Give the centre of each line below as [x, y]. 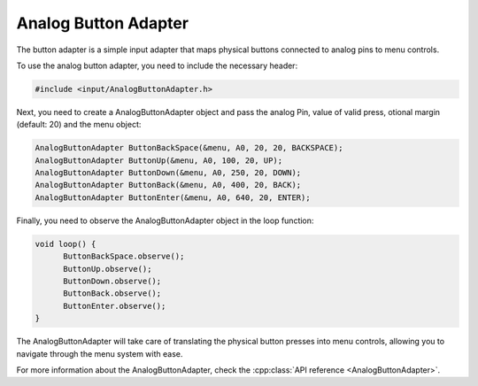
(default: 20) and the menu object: [79, 125]
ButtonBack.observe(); [112, 293]
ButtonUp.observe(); [108, 269]
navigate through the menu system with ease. [100, 353]
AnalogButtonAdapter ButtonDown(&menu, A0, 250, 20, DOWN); [168, 173]
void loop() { [66, 244]
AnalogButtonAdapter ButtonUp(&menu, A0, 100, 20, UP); [159, 160]
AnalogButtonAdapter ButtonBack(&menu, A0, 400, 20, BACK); [168, 185]
